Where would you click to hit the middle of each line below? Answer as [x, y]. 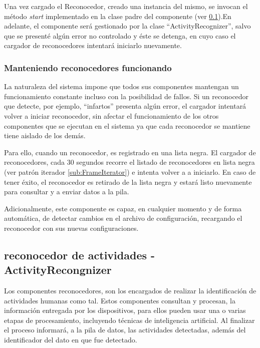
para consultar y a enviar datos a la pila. [67, 192]
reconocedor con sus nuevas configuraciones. [71, 228]
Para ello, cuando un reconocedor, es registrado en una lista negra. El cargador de [130, 152]
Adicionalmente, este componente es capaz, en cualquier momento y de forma [123, 208]
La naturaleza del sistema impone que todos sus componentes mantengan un [121, 86]
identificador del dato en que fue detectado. [71, 340]
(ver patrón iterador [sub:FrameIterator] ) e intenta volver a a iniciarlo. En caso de [130, 171]
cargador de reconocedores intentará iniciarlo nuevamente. [93, 45]
